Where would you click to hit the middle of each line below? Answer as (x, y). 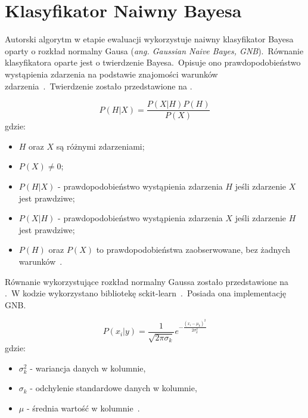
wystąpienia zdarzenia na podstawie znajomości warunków (111, 74)
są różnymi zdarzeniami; (100, 146)
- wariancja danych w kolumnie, (88, 368)
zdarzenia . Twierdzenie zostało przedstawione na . (99, 86)
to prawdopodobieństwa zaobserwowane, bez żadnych (193, 250)
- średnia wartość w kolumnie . (83, 408)
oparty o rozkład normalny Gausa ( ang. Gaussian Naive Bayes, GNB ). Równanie (154, 50)
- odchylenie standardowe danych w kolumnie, (113, 388)
